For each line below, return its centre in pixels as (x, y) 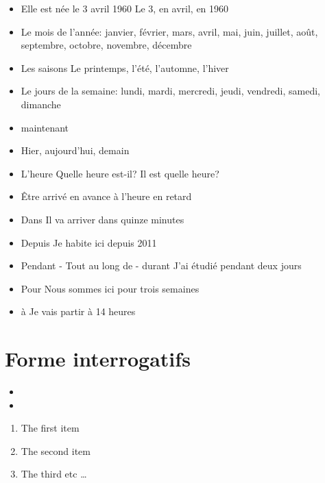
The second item (56, 450)
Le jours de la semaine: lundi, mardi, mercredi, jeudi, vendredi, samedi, (170, 91)
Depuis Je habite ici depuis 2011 (89, 242)
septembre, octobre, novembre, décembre (106, 45)
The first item (50, 428)
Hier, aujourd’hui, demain (75, 150)
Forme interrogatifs (98, 359)
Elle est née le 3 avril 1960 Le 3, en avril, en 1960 (125, 8)
